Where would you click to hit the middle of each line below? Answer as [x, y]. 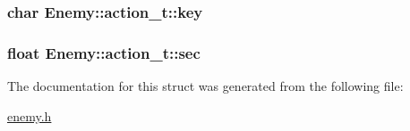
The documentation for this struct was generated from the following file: [205, 86]
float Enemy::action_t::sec [104, 52]
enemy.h [30, 115]
